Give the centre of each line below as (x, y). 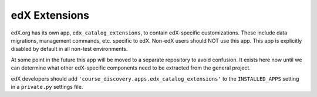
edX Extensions (50, 15)
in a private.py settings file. (47, 86)
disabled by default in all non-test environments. (69, 49)
